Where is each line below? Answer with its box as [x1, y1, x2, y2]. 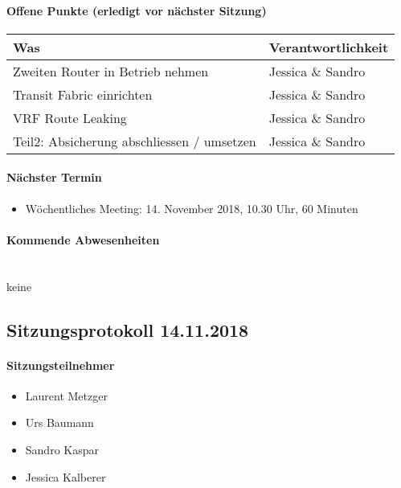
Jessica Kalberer [25, 468, 106, 485]
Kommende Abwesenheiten [6, 231, 160, 248]
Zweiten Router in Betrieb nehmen [13, 61, 209, 80]
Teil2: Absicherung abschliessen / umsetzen [13, 131, 256, 150]
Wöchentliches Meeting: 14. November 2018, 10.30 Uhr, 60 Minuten [25, 199, 358, 216]
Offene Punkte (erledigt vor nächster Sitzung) [6, 2, 267, 18]
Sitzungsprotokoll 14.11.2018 [6, 317, 249, 342]
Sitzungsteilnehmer [6, 356, 115, 373]
